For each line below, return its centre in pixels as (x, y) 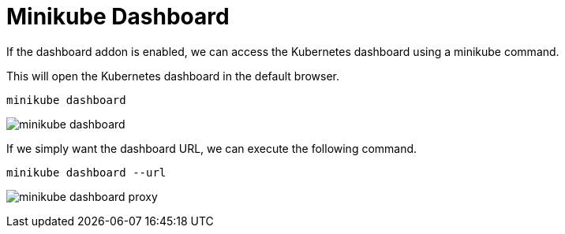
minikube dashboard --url (86, 172)
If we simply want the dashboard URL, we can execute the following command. (212, 148)
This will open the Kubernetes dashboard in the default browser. (173, 76)
